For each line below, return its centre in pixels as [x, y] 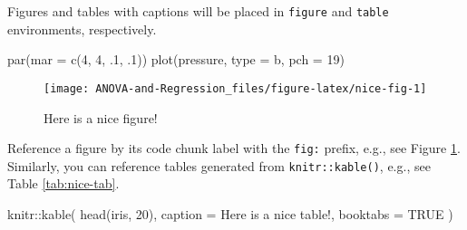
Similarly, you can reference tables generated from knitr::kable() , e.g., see [219, 165]
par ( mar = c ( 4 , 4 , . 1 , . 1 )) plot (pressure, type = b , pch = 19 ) [176, 59]
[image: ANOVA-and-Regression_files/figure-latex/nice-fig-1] [235, 88]
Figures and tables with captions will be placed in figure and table [198, 11]
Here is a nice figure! [101, 117]
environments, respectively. [82, 29]
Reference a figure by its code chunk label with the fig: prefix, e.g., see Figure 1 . [234, 148]
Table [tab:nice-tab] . [63, 183]
